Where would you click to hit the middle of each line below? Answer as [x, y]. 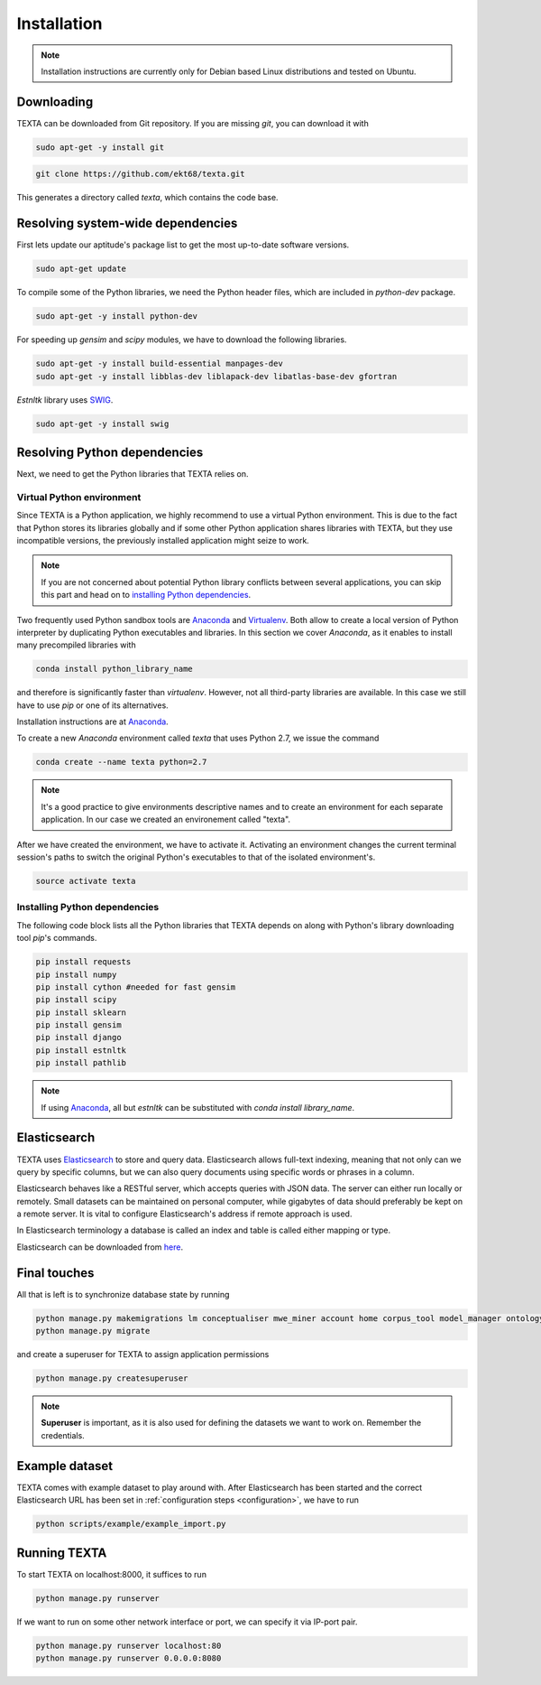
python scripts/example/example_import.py [131, 1524]
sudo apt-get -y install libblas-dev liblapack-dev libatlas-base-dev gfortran [216, 376]
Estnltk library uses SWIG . [65, 400]
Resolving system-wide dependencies [127, 223]
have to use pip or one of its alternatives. [92, 705]
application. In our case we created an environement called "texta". [166, 819]
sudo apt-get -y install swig [102, 424]
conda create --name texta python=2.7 [121, 762]
